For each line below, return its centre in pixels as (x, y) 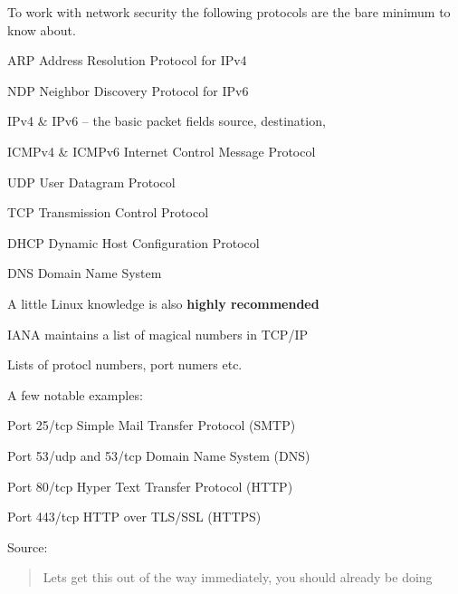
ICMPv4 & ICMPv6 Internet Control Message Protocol (162, 151)
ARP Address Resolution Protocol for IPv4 (127, 60)
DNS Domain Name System (85, 273)
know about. (42, 29)
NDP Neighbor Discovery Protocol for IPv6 (128, 90)
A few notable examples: (75, 394)
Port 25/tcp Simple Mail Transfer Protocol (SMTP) (152, 425)
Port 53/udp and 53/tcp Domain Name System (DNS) (159, 455)
